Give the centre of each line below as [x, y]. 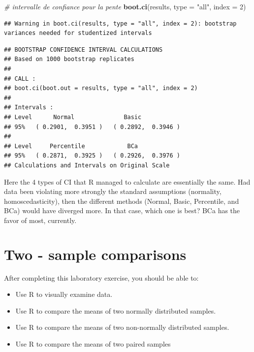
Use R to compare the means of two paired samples [93, 343]
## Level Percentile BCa [71, 146]
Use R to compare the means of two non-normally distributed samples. [122, 327]
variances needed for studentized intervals [78, 33]
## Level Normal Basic [73, 117]
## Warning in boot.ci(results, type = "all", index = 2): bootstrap [120, 23]
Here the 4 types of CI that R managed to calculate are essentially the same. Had [127, 181]
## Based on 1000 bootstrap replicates [69, 59]
